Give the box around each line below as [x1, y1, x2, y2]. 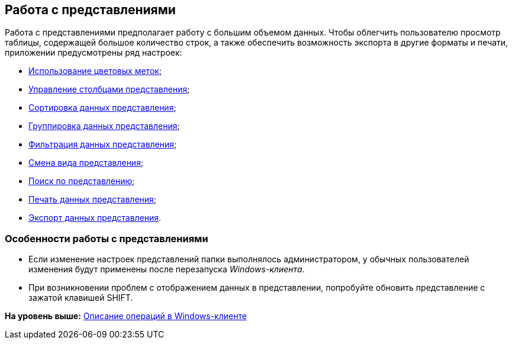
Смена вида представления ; [28, 157, 144, 168]
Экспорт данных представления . [28, 213, 162, 223]
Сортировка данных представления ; [28, 102, 176, 113]
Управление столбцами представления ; [28, 84, 190, 95]
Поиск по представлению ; [28, 176, 135, 187]
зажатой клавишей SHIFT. [28, 292, 133, 303]
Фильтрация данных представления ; [28, 139, 177, 150]
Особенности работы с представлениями [5, 232, 208, 245]
